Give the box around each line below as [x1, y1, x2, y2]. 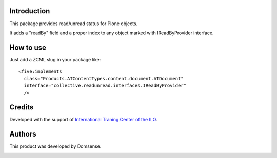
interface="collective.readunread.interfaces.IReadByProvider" [24, 82, 187, 88]
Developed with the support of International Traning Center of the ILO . [9, 117, 157, 123]
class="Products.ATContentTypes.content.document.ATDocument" [24, 76, 184, 81]
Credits [9, 103, 34, 112]
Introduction [9, 7, 50, 15]
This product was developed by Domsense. [9, 143, 102, 149]
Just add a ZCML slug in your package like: [9, 56, 101, 62]
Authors [9, 130, 36, 139]
